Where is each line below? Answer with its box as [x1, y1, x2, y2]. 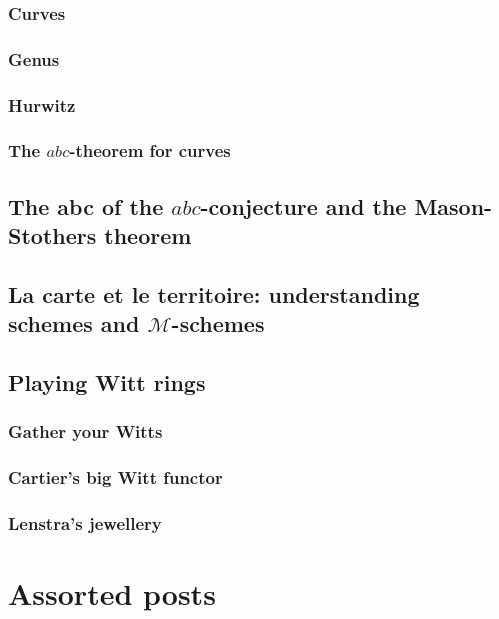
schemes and [8, 308, 140, 339]
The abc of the [8, 190, 164, 221]
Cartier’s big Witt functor [8, 465, 223, 490]
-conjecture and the [200, 190, 407, 221]
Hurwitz [8, 92, 76, 117]
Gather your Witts [8, 419, 163, 444]
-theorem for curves [69, 138, 231, 163]
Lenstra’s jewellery [8, 511, 162, 536]
